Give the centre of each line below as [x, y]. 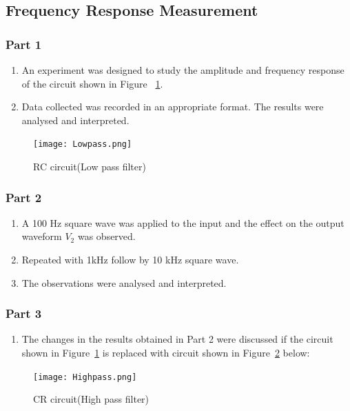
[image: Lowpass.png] [83, 144]
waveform [42, 236]
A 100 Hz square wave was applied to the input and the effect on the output [183, 222]
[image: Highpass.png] [85, 377]
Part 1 [24, 44]
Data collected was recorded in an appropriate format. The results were [173, 107]
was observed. [106, 236]
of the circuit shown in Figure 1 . [92, 83]
